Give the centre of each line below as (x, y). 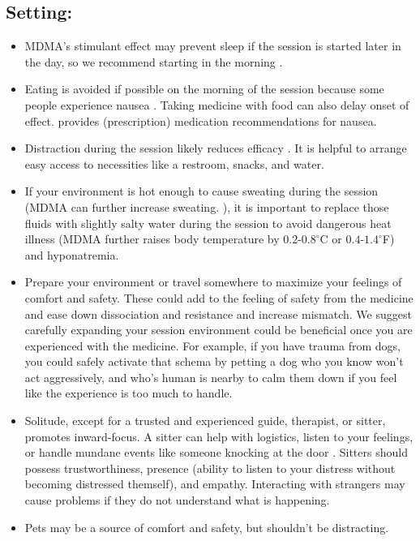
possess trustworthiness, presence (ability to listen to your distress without (210, 468)
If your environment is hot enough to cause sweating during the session (201, 191)
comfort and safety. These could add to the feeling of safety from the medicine (219, 297)
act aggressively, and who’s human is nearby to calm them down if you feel (211, 377)
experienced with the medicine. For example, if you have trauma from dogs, (212, 345)
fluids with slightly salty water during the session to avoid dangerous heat (208, 223)
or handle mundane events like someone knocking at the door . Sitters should (216, 452)
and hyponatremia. (72, 254)
